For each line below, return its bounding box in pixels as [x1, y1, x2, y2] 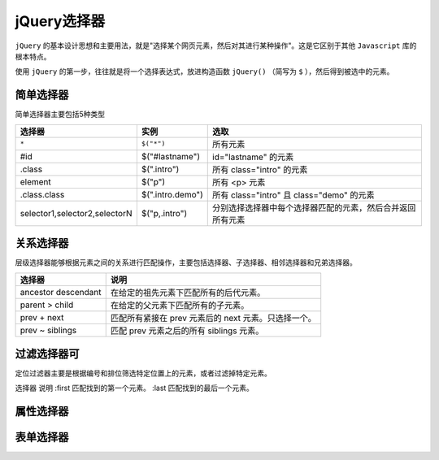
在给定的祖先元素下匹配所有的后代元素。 [110, 287, 266, 298]
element [20, 176, 52, 187]
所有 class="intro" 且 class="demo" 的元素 [212, 189, 375, 201]
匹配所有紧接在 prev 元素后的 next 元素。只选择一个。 [110, 312, 316, 323]
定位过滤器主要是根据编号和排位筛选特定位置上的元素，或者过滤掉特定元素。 [15, 368, 272, 378]
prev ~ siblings [20, 324, 77, 336]
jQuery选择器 [15, 12, 106, 30]
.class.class [20, 189, 65, 200]
